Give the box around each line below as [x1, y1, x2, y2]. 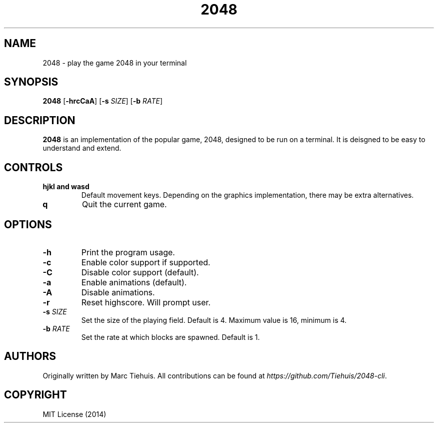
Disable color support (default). [81, 267, 199, 277]
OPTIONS [4, 218, 52, 231]
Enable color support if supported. [81, 257, 210, 267]
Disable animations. [81, 287, 155, 297]
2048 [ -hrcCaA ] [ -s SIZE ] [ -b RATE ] [42, 97, 163, 106]
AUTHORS [4, 350, 56, 363]
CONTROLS [4, 161, 63, 174]
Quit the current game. [81, 199, 167, 210]
